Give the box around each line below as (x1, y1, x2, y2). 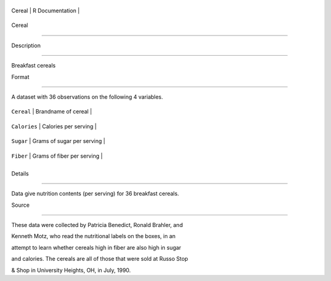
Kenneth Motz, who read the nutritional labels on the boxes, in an (11, 233, 176, 240)
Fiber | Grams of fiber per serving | (11, 152, 103, 160)
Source (11, 201, 30, 209)
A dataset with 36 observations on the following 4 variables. (11, 93, 164, 101)
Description (11, 42, 41, 49)
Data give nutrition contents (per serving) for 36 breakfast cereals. (11, 190, 180, 198)
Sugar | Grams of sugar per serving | (11, 137, 105, 145)
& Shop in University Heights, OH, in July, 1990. (11, 266, 131, 274)
